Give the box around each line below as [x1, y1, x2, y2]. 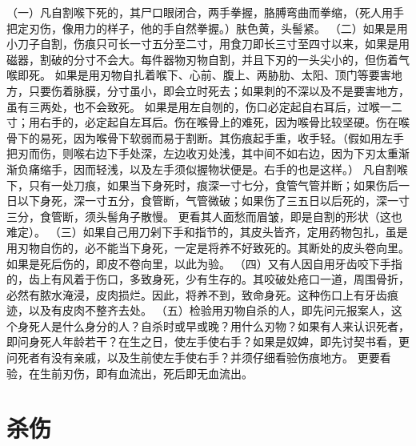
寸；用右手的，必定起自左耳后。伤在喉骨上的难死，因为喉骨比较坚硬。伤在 [6, 114, 398, 131]
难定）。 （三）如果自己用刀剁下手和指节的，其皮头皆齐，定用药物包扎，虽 [6, 223, 397, 240]
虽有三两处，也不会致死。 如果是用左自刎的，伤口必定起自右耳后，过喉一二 [6, 98, 402, 115]
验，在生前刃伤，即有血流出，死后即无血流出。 [6, 364, 253, 381]
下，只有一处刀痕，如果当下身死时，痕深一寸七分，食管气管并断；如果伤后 [6, 176, 398, 193]
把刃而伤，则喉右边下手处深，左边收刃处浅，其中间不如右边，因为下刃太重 [6, 145, 398, 162]
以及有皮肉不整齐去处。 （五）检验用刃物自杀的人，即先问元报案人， [28, 302, 391, 319]
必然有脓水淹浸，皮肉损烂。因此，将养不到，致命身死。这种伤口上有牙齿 [6, 286, 387, 303]
